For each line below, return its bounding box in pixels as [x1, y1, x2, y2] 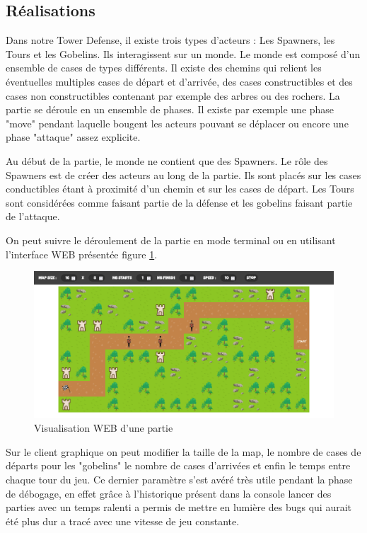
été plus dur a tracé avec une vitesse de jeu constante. [6, 513, 240, 528]
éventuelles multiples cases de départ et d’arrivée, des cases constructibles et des [6, 74, 353, 88]
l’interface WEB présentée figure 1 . [6, 246, 158, 261]
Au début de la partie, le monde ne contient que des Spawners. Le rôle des [6, 153, 328, 168]
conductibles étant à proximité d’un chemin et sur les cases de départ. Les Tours [6, 181, 354, 196]
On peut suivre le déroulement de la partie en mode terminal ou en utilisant [6, 232, 336, 247]
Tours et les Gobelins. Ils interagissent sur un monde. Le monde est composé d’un [6, 46, 361, 61]
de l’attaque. [6, 209, 60, 224]
